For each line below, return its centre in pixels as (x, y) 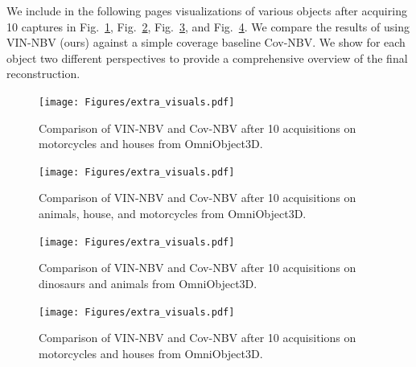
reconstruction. (43, 74)
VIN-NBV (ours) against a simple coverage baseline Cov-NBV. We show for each (206, 42)
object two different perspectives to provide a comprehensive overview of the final (207, 58)
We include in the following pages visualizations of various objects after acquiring (207, 10)
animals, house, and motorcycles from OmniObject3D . (173, 214)
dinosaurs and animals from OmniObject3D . (148, 283)
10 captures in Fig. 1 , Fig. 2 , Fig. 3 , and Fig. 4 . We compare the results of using (208, 26)
